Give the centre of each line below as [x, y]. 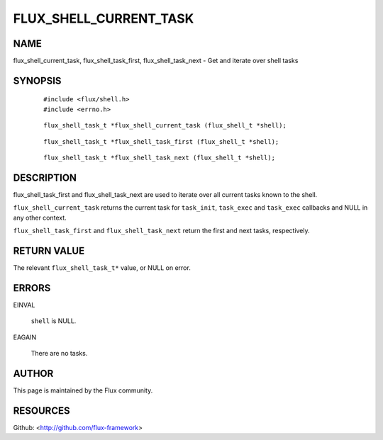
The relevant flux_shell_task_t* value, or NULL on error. [102, 268]
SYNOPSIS [37, 80]
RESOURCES [41, 411]
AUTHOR [33, 373]
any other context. [40, 218]
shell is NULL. [54, 321]
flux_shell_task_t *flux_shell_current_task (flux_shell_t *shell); [165, 125]
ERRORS [32, 288]
